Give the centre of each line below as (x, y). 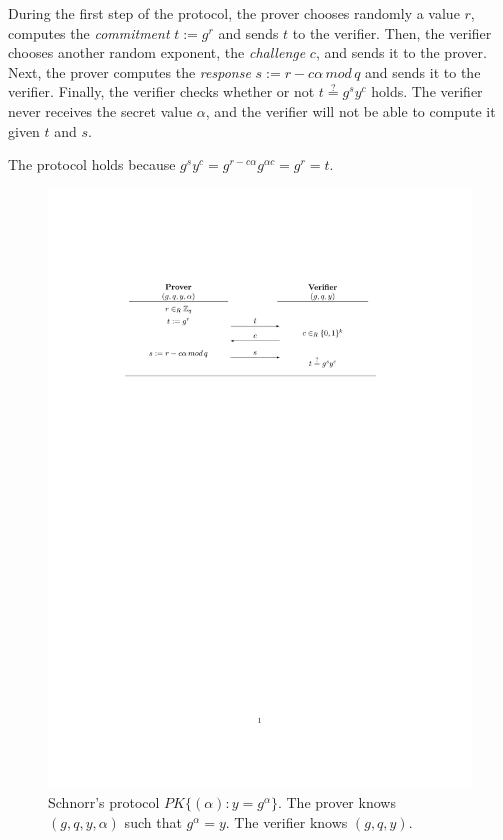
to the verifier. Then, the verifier (392, 32)
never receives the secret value (100, 110)
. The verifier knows (286, 821)
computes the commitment (89, 32)
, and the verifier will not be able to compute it (350, 110)
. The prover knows (336, 802)
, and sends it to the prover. (401, 52)
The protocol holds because (92, 164)
